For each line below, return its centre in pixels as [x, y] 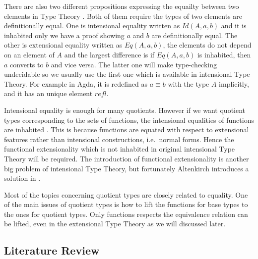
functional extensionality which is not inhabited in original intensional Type [120, 149]
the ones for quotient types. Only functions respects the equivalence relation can [126, 214]
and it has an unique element [48, 93]
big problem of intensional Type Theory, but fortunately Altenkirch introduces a [127, 168]
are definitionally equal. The [194, 35]
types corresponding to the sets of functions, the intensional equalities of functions [129, 120]
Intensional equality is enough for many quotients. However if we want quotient [125, 110]
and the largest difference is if [109, 54]
